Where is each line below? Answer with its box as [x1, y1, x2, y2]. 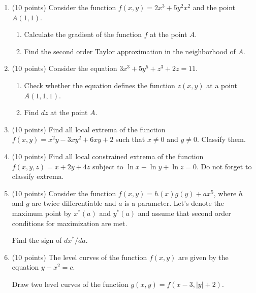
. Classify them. [197, 134, 246, 144]
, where [213, 188, 237, 198]
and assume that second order [138, 207, 231, 218]
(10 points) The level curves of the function [12, 251, 147, 262]
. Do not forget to [197, 161, 252, 171]
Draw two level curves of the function [12, 278, 129, 289]
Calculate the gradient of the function [24, 29, 142, 40]
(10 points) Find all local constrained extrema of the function [12, 151, 204, 161]
